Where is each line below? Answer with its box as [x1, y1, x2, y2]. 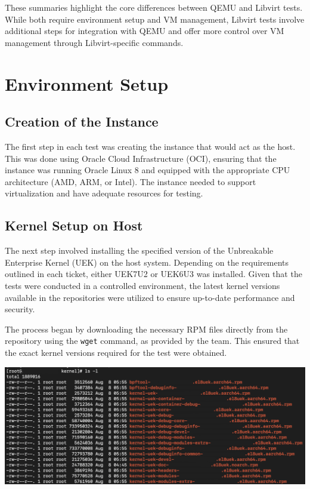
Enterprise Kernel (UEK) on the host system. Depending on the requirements [5, 256, 289, 268]
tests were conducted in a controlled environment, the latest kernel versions [5, 279, 280, 291]
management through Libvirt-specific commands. [5, 36, 184, 48]
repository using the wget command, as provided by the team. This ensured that [5, 334, 300, 347]
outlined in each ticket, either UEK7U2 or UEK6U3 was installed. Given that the [5, 267, 302, 280]
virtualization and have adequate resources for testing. [5, 187, 203, 199]
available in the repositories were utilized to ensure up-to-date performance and [5, 291, 295, 303]
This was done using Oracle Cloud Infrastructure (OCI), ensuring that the [5, 152, 277, 164]
